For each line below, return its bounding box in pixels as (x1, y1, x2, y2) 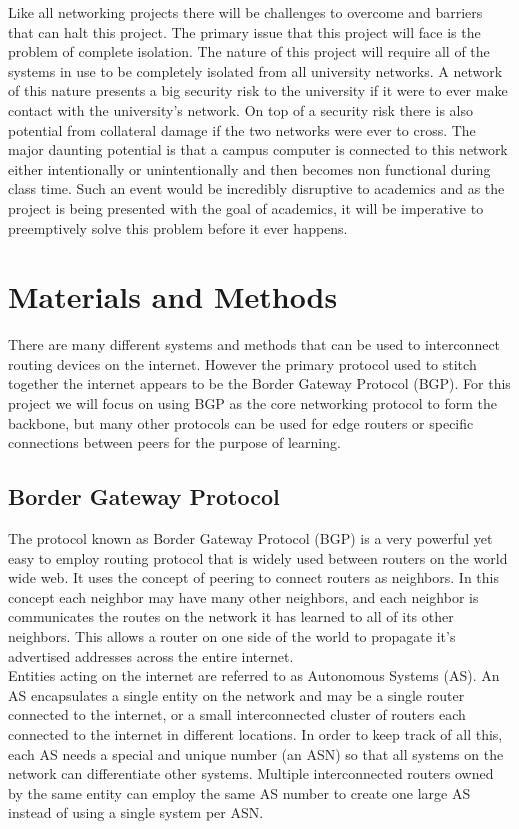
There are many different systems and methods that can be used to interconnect (8, 334, 501, 355)
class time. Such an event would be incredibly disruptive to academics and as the (8, 178, 505, 199)
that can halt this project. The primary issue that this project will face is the (8, 21, 481, 42)
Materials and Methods (8, 276, 338, 317)
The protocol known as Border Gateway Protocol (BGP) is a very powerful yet (8, 528, 493, 549)
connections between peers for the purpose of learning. (8, 432, 341, 453)
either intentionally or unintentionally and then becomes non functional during (8, 158, 491, 179)
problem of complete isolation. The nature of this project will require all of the (8, 41, 490, 62)
